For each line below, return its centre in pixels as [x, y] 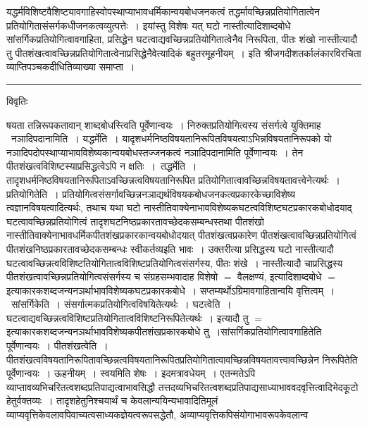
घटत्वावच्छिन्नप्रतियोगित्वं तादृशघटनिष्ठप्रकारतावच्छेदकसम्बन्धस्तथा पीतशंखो [135, 221]
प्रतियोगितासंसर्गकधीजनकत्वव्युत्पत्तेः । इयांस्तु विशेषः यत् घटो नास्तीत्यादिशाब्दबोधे [149, 25]
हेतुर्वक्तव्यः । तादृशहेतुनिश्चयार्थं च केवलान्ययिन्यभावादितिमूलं [112, 401]
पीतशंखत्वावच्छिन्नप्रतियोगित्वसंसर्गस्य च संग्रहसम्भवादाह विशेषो [112, 277]
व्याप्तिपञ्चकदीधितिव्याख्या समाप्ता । [71, 67]
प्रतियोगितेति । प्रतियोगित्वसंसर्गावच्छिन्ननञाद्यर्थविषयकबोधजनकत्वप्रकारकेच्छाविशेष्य [151, 193]
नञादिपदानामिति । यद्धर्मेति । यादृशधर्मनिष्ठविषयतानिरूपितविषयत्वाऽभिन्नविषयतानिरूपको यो [172, 138]
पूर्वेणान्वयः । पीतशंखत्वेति [52, 346]
